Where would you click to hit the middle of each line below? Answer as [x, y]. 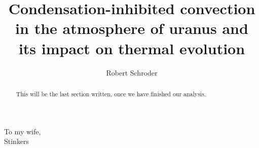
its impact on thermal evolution [132, 48]
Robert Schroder [132, 72]
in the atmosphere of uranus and [132, 28]
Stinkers [17, 141]
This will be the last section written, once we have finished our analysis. [111, 94]
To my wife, [23, 131]
